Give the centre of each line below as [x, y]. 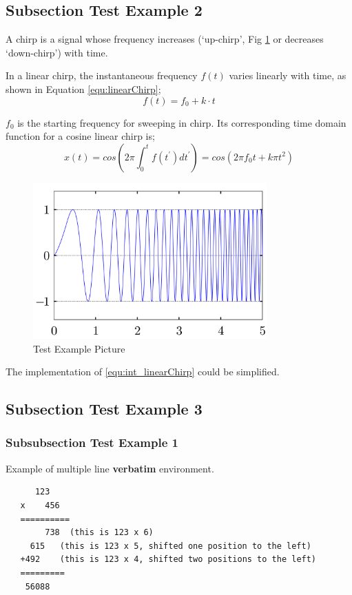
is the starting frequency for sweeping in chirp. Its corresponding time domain [182, 122]
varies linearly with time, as [288, 75]
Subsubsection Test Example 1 [92, 442]
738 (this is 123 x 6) [99, 533]
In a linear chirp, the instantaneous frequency [102, 75]
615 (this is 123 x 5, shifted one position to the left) [170, 546]
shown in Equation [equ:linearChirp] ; [83, 88]
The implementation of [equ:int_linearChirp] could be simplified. [143, 372]
